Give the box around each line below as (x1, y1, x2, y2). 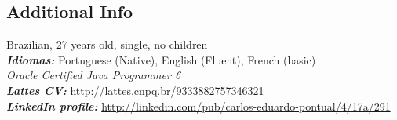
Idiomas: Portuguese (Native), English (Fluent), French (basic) (6, 51, 316, 67)
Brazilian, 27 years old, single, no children (6, 36, 208, 53)
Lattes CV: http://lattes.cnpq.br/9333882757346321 (6, 82, 264, 98)
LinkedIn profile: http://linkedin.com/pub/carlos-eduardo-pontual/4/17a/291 (6, 97, 391, 114)
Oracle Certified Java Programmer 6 (6, 67, 181, 83)
